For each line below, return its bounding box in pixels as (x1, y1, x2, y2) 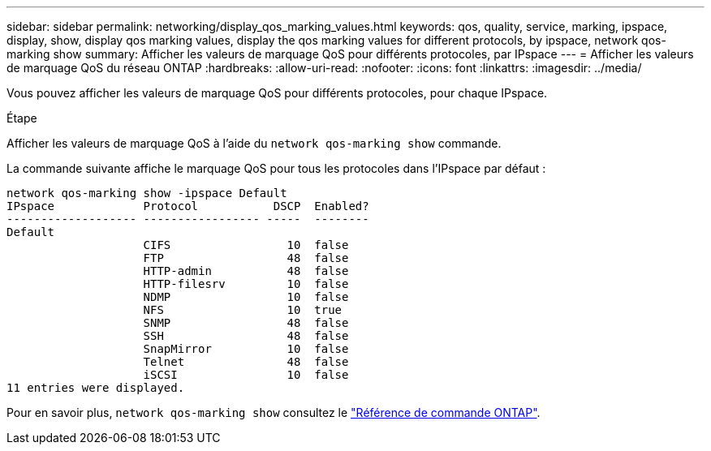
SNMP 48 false (143, 316, 349, 329)
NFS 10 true (143, 303, 343, 316)
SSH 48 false (143, 329, 349, 342)
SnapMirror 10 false (143, 342, 349, 355)
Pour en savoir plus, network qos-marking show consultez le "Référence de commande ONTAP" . (6, 406, 541, 419)
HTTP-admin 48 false (143, 264, 349, 277)
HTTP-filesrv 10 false (143, 277, 349, 290)
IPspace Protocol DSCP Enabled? (6, 200, 369, 213)
